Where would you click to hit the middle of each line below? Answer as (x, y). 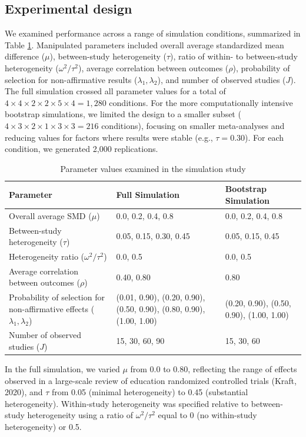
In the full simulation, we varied (62, 369)
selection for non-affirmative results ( (71, 79)
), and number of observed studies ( (222, 79)
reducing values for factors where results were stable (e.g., (109, 137)
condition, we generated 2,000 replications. (82, 149)
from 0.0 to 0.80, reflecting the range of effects (214, 369)
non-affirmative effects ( (52, 308)
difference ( (25, 56)
